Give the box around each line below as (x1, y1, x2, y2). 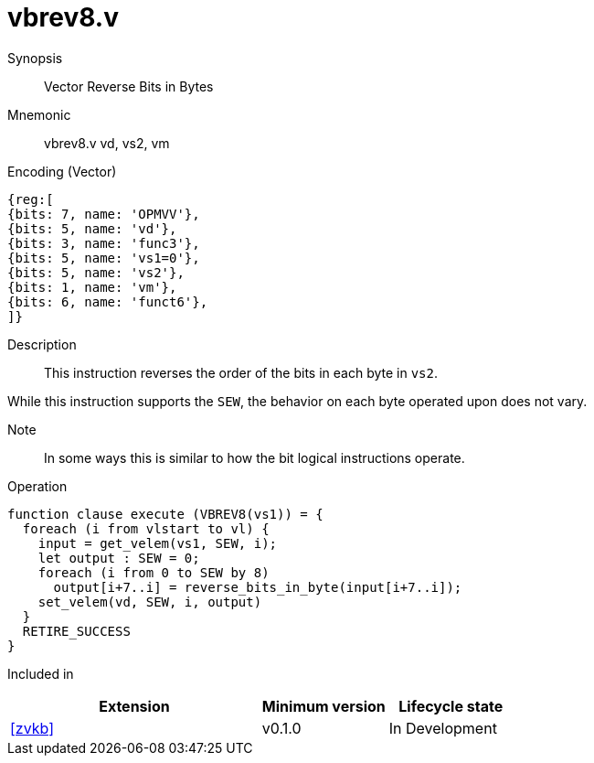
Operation (7, 478, 68, 494)
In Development (388, 718, 497, 737)
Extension (99, 696, 170, 715)
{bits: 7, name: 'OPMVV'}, (7, 206, 200, 221)
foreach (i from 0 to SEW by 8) (37, 564, 270, 580)
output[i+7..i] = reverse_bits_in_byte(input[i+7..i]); (53, 579, 462, 595)
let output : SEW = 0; (37, 550, 200, 565)
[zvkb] (10, 718, 54, 737)
